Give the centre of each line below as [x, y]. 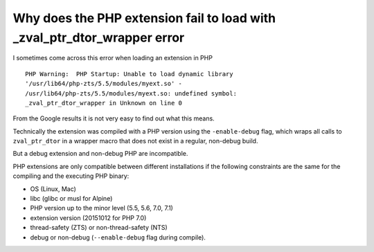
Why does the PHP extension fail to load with [144, 18]
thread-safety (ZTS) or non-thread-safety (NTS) [99, 228]
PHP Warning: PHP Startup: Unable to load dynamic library [129, 74]
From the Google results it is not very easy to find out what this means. [114, 118]
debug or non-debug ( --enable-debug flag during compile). [118, 237]
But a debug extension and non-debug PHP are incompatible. [100, 154]
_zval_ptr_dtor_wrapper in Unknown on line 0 [104, 103]
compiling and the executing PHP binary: [71, 176]
